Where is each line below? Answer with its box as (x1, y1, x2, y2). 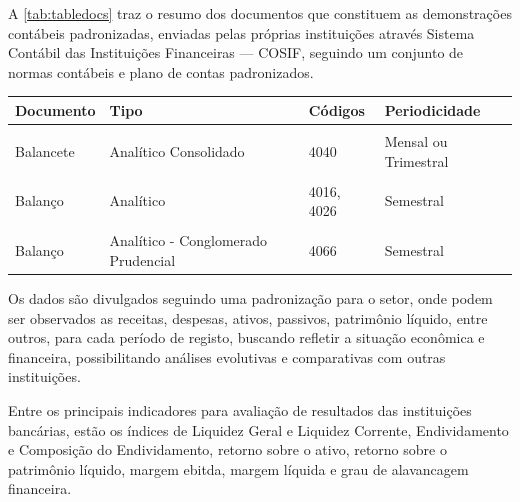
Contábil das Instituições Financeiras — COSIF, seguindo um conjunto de (8, 42, 464, 63)
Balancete (15, 140, 75, 161)
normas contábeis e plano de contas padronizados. (8, 61, 314, 82)
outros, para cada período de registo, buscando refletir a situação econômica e (8, 327, 485, 348)
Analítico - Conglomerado (109, 230, 268, 251)
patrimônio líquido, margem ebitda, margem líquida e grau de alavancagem (8, 458, 469, 479)
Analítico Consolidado (109, 140, 245, 161)
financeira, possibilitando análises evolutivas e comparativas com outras (8, 346, 446, 367)
